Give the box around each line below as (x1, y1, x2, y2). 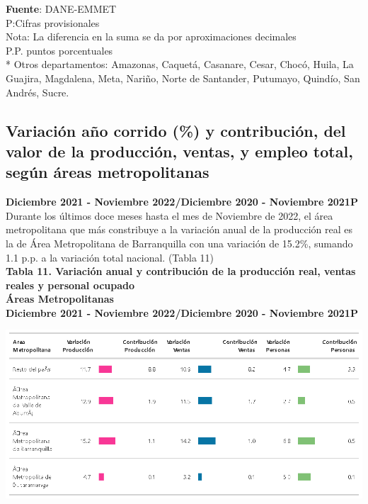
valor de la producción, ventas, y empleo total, (6, 140, 353, 162)
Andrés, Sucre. (6, 84, 69, 99)
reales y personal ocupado (6, 277, 135, 292)
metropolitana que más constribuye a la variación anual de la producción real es (6, 222, 353, 237)
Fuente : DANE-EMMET (6, 1, 117, 16)
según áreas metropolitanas (6, 161, 209, 183)
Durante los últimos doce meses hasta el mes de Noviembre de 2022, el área (6, 208, 333, 223)
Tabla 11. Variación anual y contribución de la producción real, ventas (6, 264, 356, 279)
